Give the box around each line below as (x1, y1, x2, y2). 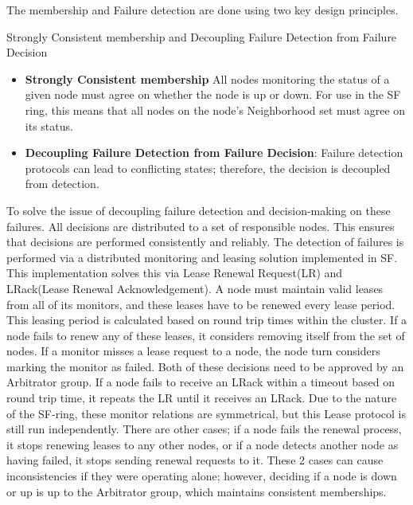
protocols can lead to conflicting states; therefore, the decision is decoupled (25, 159, 391, 176)
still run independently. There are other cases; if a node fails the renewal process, (6, 421, 402, 437)
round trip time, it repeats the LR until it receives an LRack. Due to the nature (6, 390, 397, 406)
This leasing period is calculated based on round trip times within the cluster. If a (6, 311, 407, 328)
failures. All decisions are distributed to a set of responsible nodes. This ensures (6, 217, 395, 234)
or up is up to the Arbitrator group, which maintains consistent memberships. (6, 483, 387, 499)
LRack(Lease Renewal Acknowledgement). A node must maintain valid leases (6, 280, 384, 296)
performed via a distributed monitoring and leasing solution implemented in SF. (6, 249, 398, 265)
